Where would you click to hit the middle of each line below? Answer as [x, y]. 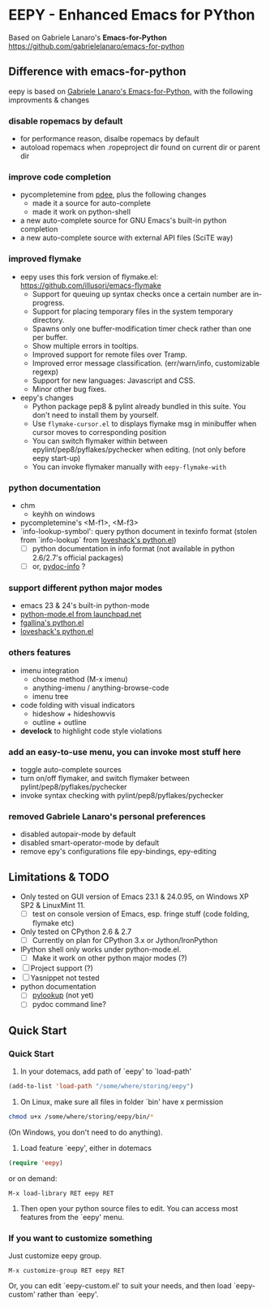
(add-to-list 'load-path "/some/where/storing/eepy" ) [101, 1087]
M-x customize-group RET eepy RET [67, 1270]
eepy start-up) [56, 458]
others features [40, 653]
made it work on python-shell [81, 212]
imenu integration [49, 670]
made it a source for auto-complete [92, 203]
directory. [48, 319]
